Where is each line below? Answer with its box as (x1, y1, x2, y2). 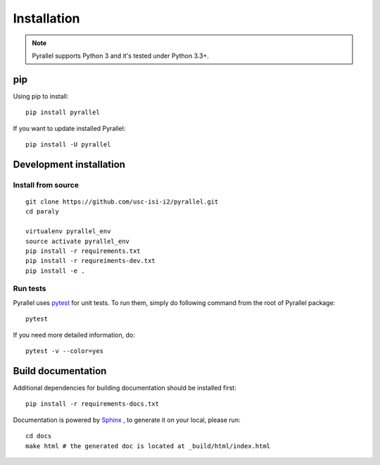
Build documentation (13, 365, 107, 377)
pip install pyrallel (25, 108, 100, 116)
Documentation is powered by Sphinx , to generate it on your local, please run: (13, 416, 241, 424)
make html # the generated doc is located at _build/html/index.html (25, 442, 271, 450)
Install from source (13, 180, 79, 190)
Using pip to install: (13, 92, 69, 100)
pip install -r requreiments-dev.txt (25, 257, 156, 265)
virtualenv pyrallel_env (25, 228, 111, 235)
